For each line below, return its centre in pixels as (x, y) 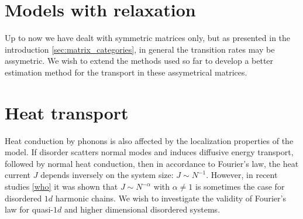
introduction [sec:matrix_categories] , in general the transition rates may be (140, 49)
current (18, 175)
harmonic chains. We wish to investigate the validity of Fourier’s (171, 198)
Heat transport (67, 112)
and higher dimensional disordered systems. (142, 209)
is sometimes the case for (240, 186)
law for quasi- (29, 209)
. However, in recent (242, 175)
